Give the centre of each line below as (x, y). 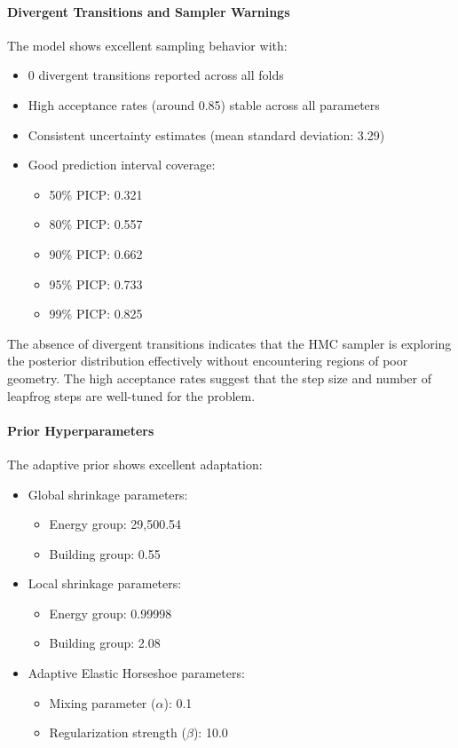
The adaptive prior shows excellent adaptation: (135, 464)
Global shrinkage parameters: (108, 494)
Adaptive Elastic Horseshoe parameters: (136, 673)
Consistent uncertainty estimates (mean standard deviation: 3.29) (206, 134)
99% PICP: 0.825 (96, 314)
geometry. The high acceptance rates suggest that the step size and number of (220, 378)
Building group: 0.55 (105, 553)
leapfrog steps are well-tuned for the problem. (131, 395)
